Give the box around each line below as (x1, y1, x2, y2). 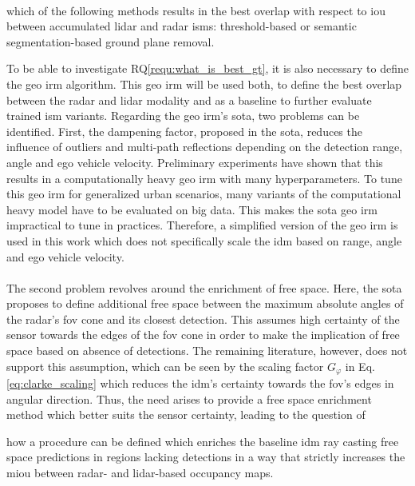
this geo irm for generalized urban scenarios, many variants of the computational (6, 185, 401, 202)
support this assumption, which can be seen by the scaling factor (6, 357, 324, 374)
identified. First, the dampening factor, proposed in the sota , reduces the (6, 122, 362, 139)
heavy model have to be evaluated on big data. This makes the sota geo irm (6, 201, 377, 217)
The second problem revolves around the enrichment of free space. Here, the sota (6, 279, 402, 296)
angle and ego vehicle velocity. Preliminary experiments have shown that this (6, 153, 383, 170)
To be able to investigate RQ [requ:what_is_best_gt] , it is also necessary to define (6, 60, 409, 77)
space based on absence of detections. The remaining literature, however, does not (6, 342, 408, 359)
